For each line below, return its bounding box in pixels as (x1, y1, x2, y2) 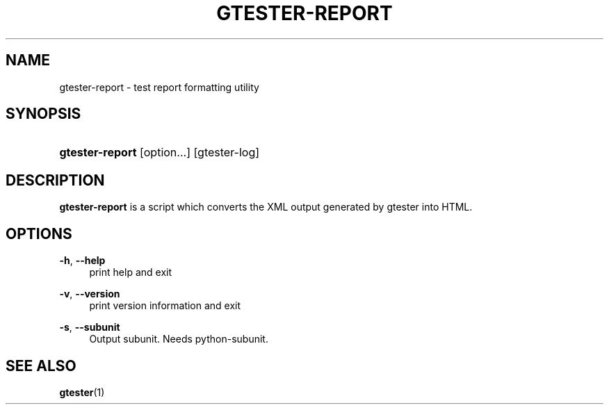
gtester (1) (59, 386, 105, 398)
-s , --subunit (59, 321, 120, 334)
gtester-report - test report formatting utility (59, 81, 259, 93)
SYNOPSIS (6, 105, 81, 123)
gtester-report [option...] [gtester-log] (59, 145, 260, 160)
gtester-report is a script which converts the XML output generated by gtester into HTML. (59, 201, 473, 213)
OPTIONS (6, 224, 72, 243)
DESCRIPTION (6, 171, 105, 189)
